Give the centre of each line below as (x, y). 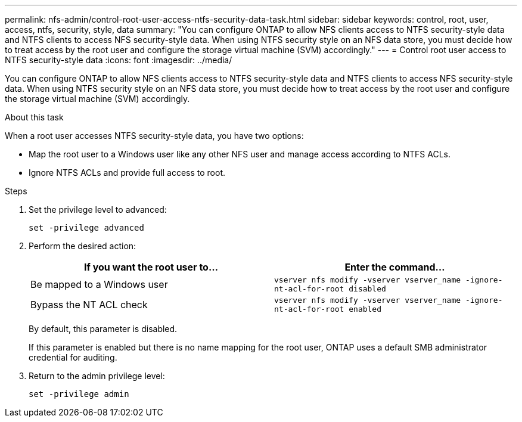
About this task (34, 117)
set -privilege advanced (86, 228)
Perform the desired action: (83, 246)
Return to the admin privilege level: (97, 376)
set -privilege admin (79, 394)
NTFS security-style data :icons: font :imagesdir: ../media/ (119, 60)
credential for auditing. (73, 357)
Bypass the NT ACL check (89, 305)
